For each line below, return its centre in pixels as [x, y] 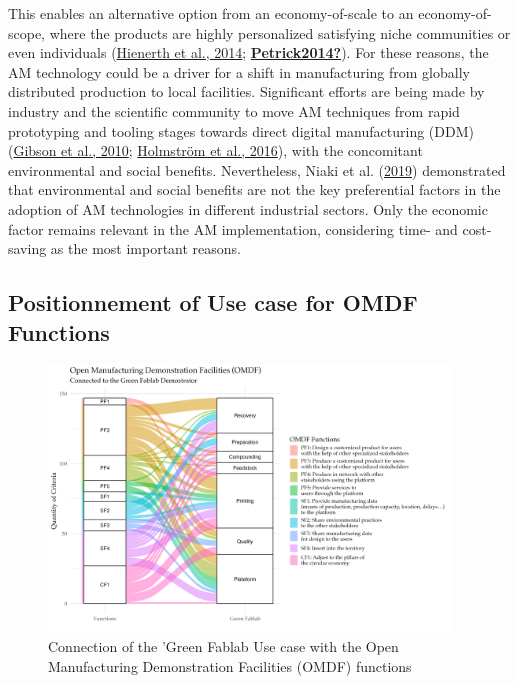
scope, [27, 32]
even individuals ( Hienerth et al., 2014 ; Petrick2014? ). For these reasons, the [248, 52]
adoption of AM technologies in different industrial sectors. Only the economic [248, 208]
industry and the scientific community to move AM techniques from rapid [234, 110]
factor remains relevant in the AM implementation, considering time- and [233, 228]
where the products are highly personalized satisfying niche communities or [280, 32]
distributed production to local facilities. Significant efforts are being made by [246, 91]
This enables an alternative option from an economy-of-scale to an [211, 13]
